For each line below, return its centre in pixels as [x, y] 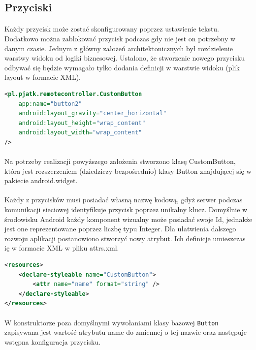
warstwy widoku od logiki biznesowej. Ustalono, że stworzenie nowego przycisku [125, 58]
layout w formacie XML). [43, 77]
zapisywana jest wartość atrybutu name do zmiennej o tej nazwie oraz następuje [126, 332]
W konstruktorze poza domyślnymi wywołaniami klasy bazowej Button [112, 322]
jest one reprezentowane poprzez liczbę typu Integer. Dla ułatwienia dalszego [120, 229]
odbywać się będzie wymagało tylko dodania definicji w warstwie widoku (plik [122, 67]
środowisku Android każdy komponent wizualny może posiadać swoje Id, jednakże [128, 219]
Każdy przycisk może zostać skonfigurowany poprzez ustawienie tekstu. [112, 29]
